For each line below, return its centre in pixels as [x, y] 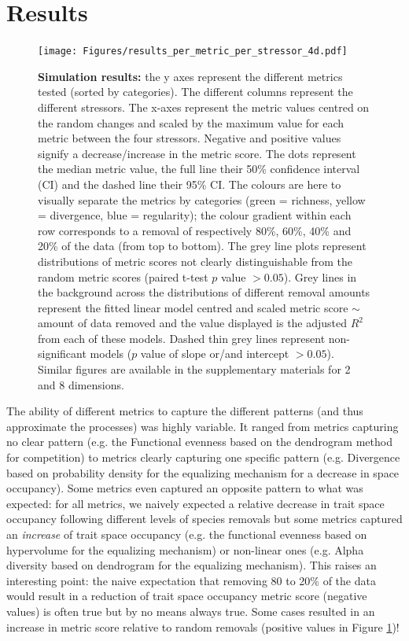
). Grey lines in [320, 276]
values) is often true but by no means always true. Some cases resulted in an [191, 611]
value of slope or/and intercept [215, 354]
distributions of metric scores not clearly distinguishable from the [195, 261]
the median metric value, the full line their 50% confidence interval [199, 169]
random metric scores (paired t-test [123, 276]
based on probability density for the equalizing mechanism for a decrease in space [203, 472]
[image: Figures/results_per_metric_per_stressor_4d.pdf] [193, 52]
